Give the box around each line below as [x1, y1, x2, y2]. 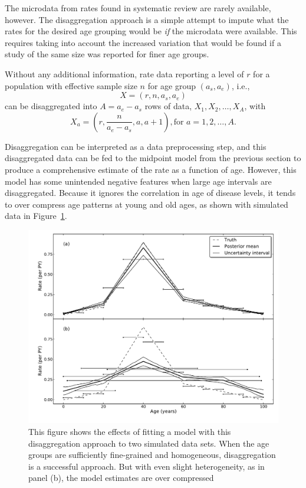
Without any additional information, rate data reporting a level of [5, 67, 244, 80]
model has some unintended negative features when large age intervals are [5, 175, 272, 187]
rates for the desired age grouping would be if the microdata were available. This [5, 25, 297, 37]
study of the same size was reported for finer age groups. [5, 48, 209, 60]
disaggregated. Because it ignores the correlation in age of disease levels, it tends [5, 186, 296, 199]
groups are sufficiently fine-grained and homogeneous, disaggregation [28, 448, 276, 461]
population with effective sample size [5, 79, 137, 91]
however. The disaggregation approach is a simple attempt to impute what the [5, 13, 289, 25]
